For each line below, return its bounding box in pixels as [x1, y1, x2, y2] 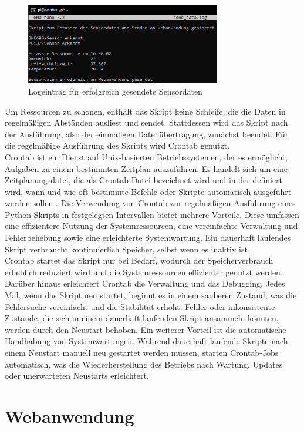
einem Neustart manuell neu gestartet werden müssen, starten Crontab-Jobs [5, 346, 279, 358]
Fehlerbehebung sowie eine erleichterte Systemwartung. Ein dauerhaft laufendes [5, 231, 291, 244]
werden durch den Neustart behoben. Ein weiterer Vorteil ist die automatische [5, 323, 286, 335]
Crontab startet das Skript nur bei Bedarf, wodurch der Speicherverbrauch [5, 254, 273, 267]
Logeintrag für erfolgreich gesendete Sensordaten [28, 85, 202, 97]
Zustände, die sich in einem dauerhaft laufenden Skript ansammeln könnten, [5, 312, 279, 324]
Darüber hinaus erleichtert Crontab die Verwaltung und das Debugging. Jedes [5, 277, 285, 289]
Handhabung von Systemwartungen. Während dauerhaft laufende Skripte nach [5, 335, 288, 347]
